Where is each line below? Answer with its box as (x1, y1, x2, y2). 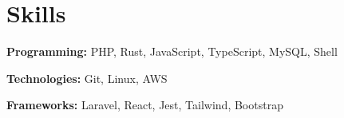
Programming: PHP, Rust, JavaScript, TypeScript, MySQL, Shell (6, 43, 338, 60)
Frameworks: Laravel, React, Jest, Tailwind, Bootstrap (6, 96, 283, 113)
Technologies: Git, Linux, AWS (6, 69, 168, 86)
